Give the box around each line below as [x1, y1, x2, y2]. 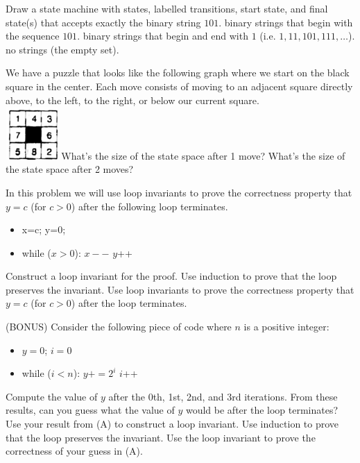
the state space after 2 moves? [6, 162, 134, 176]
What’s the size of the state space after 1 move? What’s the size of [61, 148, 345, 162]
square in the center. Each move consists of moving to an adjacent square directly [6, 78, 353, 93]
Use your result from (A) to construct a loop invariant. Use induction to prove [6, 416, 339, 431]
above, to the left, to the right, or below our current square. [6, 92, 259, 107]
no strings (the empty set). [6, 42, 119, 56]
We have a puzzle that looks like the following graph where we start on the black [6, 65, 350, 80]
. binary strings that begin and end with [77, 28, 248, 43]
